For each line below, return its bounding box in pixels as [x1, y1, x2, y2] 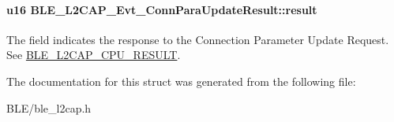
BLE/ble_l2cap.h [6, 99, 92, 116]
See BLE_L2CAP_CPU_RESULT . [6, 46, 181, 63]
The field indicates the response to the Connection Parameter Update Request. [6, 31, 389, 47]
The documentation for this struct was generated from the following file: [6, 72, 356, 89]
